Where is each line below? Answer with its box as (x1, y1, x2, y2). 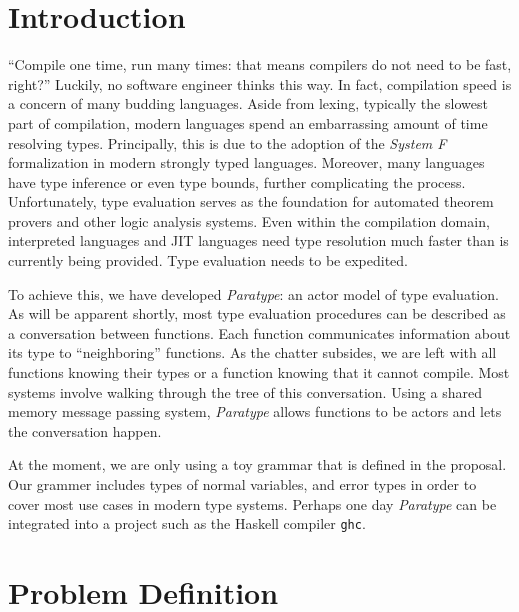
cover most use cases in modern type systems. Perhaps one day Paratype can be (8, 493, 497, 514)
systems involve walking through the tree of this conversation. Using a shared (8, 381, 482, 402)
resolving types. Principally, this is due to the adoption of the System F (8, 132, 447, 153)
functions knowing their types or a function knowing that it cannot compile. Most (8, 362, 510, 383)
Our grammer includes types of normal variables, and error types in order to (8, 474, 477, 494)
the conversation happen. (8, 420, 162, 441)
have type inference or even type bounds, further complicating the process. (8, 171, 466, 192)
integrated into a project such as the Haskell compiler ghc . (8, 513, 366, 534)
